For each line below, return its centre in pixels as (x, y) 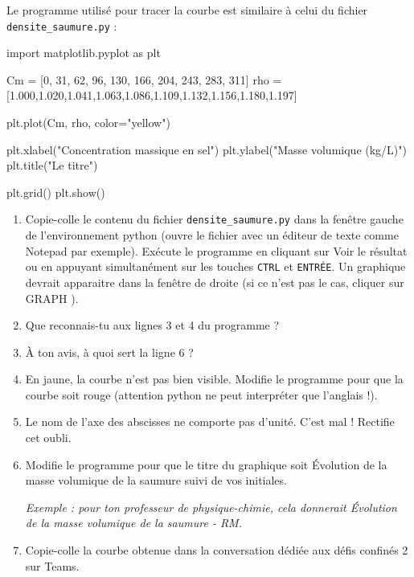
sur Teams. (52, 565)
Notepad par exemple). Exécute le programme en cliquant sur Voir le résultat (216, 250)
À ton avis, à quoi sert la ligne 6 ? (109, 352)
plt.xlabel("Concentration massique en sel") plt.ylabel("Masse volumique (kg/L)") (207, 149)
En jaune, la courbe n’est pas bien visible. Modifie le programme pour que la (214, 379)
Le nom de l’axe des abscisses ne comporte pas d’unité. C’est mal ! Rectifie (210, 421)
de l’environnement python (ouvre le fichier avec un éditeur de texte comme (212, 235)
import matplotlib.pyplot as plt (84, 53)
